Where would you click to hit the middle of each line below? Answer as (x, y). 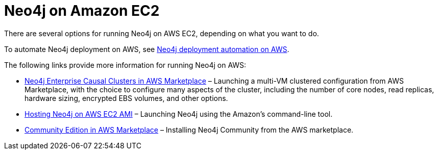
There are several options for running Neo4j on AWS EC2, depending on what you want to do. (162, 33)
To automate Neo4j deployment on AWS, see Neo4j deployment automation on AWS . (147, 49)
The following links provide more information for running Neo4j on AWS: (125, 65)
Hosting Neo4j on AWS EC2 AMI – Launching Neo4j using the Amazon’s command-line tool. (179, 114)
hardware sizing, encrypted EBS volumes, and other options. (126, 98)
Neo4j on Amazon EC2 (82, 11)
